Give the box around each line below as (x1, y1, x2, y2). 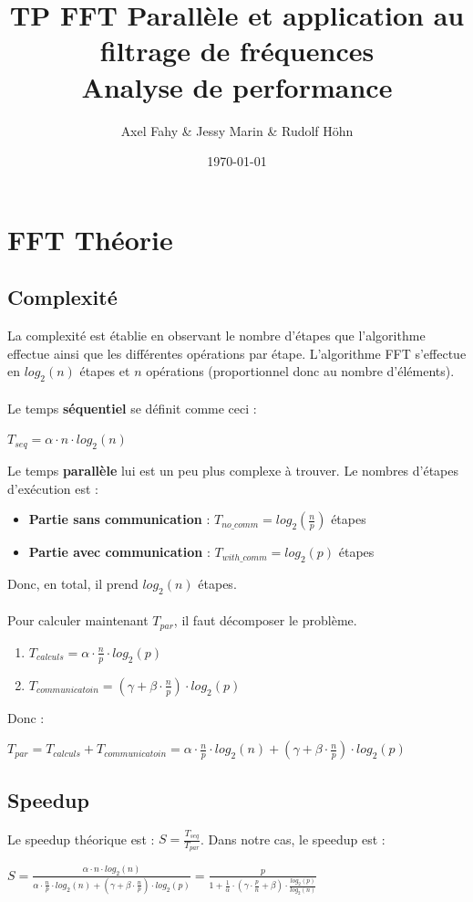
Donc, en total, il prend (7, 574, 139, 593)
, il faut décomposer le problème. (173, 611, 357, 630)
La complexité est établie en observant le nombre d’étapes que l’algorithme (7, 326, 426, 345)
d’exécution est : (7, 478, 99, 498)
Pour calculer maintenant (7, 611, 149, 630)
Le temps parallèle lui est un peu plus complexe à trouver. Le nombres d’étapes (7, 461, 459, 480)
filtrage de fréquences (99, 32, 375, 69)
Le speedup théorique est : (7, 829, 155, 848)
